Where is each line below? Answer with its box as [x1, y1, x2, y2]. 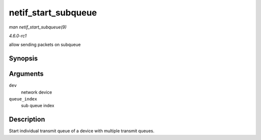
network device [21, 89, 52, 95]
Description [9, 115, 45, 124]
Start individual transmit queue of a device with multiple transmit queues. [9, 128, 155, 134]
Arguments [9, 70, 44, 78]
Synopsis [9, 55, 38, 63]
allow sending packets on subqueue [9, 42, 81, 48]
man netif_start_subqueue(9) [9, 24, 67, 30]
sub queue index [21, 103, 55, 109]
